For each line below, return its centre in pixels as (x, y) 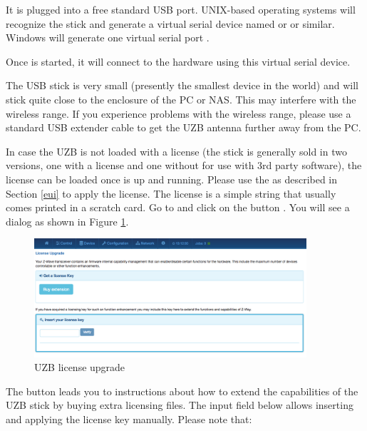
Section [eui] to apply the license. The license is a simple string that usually (171, 193)
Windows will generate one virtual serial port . (108, 37)
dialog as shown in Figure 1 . (67, 221)
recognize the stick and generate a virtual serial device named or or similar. (170, 23)
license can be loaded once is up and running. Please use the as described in (172, 179)
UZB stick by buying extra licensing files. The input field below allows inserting (180, 405)
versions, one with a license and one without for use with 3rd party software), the (184, 165)
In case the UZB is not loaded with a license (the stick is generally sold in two (176, 151)
